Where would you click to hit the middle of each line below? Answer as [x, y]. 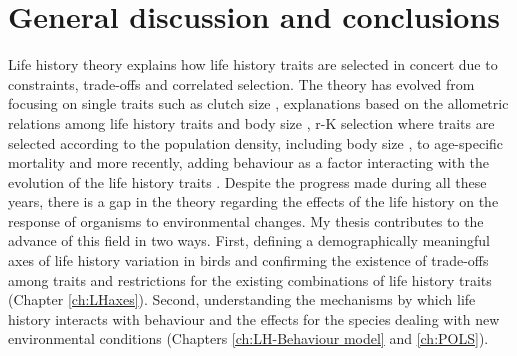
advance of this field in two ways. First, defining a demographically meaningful [249, 240]
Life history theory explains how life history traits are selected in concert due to [253, 64]
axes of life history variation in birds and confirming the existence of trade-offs [248, 260]
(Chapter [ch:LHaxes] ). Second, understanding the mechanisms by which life [242, 299]
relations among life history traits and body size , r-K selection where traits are [251, 122]
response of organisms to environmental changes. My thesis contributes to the [246, 220]
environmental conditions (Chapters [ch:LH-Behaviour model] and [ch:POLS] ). [248, 338]
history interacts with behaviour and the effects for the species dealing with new [254, 318]
